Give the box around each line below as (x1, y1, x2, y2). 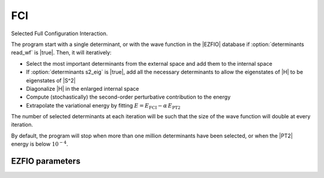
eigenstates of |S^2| (26, 76, 76, 84)
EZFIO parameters (11, 156, 81, 167)
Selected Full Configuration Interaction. (11, 30, 108, 37)
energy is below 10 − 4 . (11, 140, 68, 148)
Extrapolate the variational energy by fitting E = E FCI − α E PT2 (26, 102, 181, 111)
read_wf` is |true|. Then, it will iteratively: (11, 49, 112, 56)
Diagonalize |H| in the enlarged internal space (26, 85, 139, 92)
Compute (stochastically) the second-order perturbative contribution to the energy (26, 93, 231, 101)
